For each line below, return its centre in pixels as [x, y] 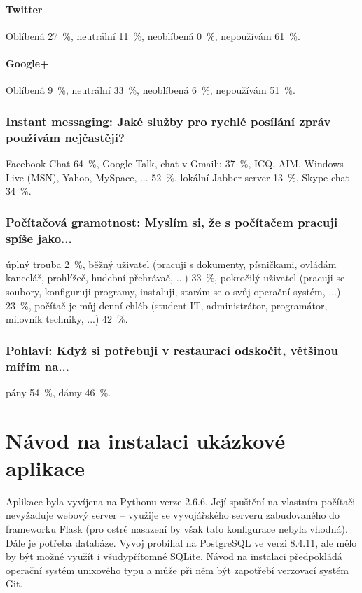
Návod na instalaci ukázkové [146, 440]
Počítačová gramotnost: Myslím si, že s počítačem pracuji [172, 222]
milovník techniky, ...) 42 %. [67, 319]
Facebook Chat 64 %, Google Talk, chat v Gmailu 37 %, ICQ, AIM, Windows [175, 163]
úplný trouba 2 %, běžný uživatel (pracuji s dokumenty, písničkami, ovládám [171, 264]
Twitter [24, 9]
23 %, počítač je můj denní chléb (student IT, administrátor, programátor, [167, 305]
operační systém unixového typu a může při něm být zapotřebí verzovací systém [177, 570]
